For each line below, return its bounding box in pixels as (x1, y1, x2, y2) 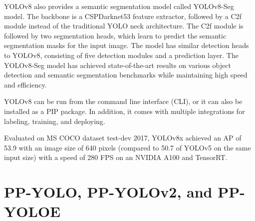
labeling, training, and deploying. (4, 115, 105, 126)
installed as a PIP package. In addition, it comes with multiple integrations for (4, 105, 245, 116)
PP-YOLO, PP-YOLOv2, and (4, 181, 213, 202)
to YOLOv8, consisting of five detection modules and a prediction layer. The (4, 49, 239, 60)
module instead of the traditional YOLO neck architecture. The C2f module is (4, 20, 244, 31)
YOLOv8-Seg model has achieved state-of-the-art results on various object (4, 59, 231, 70)
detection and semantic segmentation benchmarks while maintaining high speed (4, 69, 248, 80)
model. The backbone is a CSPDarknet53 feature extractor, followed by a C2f (4, 10, 242, 21)
